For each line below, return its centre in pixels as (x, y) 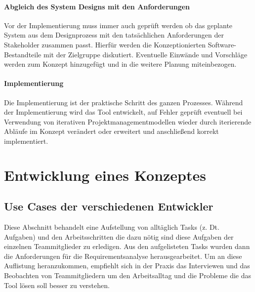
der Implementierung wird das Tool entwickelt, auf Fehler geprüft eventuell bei (123, 112)
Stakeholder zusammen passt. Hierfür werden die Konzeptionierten (105, 44)
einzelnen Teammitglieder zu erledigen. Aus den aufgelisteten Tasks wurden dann (127, 246)
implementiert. (26, 141)
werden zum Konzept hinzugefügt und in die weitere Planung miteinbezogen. (120, 64)
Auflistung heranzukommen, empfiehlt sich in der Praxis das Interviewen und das (127, 266)
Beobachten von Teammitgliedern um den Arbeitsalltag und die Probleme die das (127, 275)
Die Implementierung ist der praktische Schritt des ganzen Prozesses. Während (124, 102)
